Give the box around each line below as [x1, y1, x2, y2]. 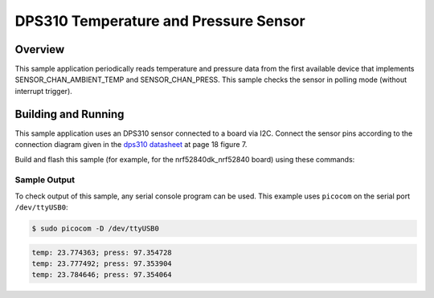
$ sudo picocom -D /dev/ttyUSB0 [31, 224, 160, 233]
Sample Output [14, 174, 76, 186]
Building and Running [14, 107, 125, 120]
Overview [14, 43, 65, 56]
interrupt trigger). [14, 86, 72, 96]
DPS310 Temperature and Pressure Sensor [14, 12, 305, 30]
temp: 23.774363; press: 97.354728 [31, 247, 172, 257]
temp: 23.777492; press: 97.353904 [31, 259, 172, 268]
